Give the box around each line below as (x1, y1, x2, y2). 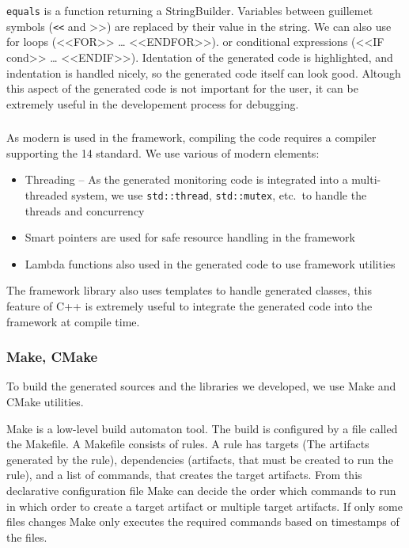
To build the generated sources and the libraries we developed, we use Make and (6, 378, 396, 394)
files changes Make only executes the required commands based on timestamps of (6, 513, 400, 530)
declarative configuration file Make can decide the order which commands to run (6, 481, 396, 498)
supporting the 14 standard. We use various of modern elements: (6, 144, 320, 161)
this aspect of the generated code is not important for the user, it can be (6, 80, 358, 97)
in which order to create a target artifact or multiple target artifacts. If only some (6, 497, 403, 514)
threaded (25, 186, 68, 203)
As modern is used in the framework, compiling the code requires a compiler (6, 129, 377, 146)
